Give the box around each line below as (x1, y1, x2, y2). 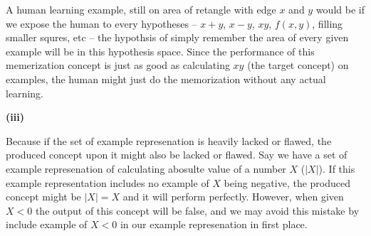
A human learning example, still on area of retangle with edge (6, 2, 276, 16)
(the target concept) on (247, 58, 349, 73)
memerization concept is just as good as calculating (6, 58, 230, 73)
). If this (318, 161, 355, 176)
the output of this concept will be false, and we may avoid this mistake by (35, 203, 360, 218)
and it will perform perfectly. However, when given (122, 189, 344, 204)
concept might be (6, 189, 81, 204)
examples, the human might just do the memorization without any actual (6, 71, 326, 86)
